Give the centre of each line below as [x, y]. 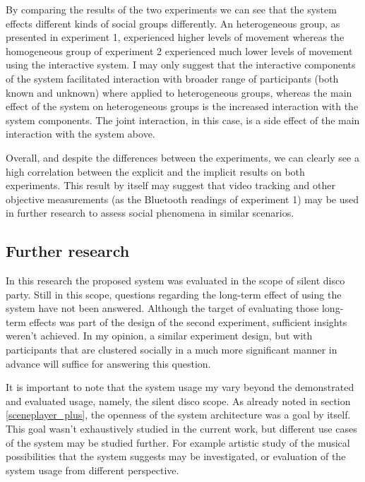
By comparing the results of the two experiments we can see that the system [171, 9]
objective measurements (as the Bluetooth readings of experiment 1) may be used [182, 199]
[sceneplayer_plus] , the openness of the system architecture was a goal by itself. [178, 415]
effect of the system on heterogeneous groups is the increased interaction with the [182, 106]
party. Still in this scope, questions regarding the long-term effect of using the [174, 294]
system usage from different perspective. [92, 470]
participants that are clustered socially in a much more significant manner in [172, 350]
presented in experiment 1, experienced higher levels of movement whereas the [175, 37]
